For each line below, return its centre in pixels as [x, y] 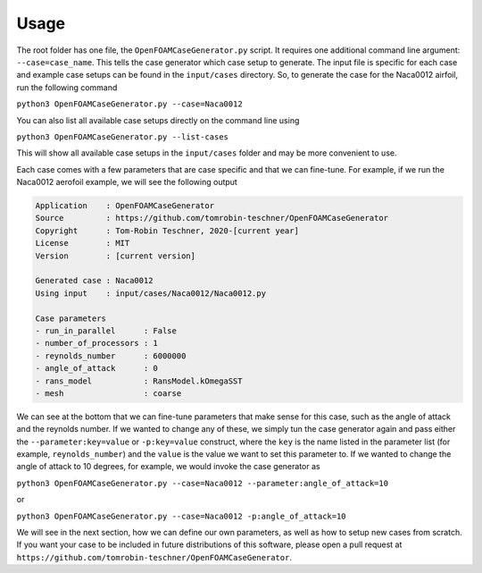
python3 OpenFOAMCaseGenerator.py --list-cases [123, 137]
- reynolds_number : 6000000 [111, 356]
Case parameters [71, 318]
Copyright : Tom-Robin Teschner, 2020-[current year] [167, 231]
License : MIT [83, 243]
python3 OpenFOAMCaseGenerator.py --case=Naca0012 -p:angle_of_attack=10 [182, 516]
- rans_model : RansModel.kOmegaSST [139, 381]
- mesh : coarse [108, 393]
